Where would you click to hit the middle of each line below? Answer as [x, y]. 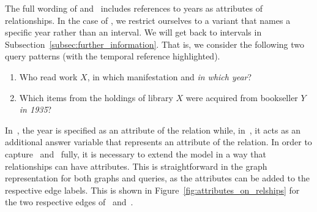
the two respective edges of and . [69, 202]
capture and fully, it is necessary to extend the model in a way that [136, 153]
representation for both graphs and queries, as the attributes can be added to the [158, 178]
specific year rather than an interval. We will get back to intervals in [133, 32]
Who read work [48, 76]
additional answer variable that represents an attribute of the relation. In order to [158, 142]
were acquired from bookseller [242, 97]
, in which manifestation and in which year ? [170, 76]
